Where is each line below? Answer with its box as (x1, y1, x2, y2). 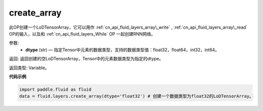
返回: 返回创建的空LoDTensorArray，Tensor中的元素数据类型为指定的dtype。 (9, 56, 164, 62)
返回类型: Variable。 (9, 65, 50, 71)
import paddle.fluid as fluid (19, 87, 92, 92)
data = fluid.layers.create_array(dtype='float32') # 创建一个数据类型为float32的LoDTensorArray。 (19, 93, 254, 99)
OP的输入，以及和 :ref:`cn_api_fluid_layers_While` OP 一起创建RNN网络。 (9, 31, 156, 37)
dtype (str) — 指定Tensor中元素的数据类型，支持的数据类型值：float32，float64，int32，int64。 (25, 47, 220, 53)
